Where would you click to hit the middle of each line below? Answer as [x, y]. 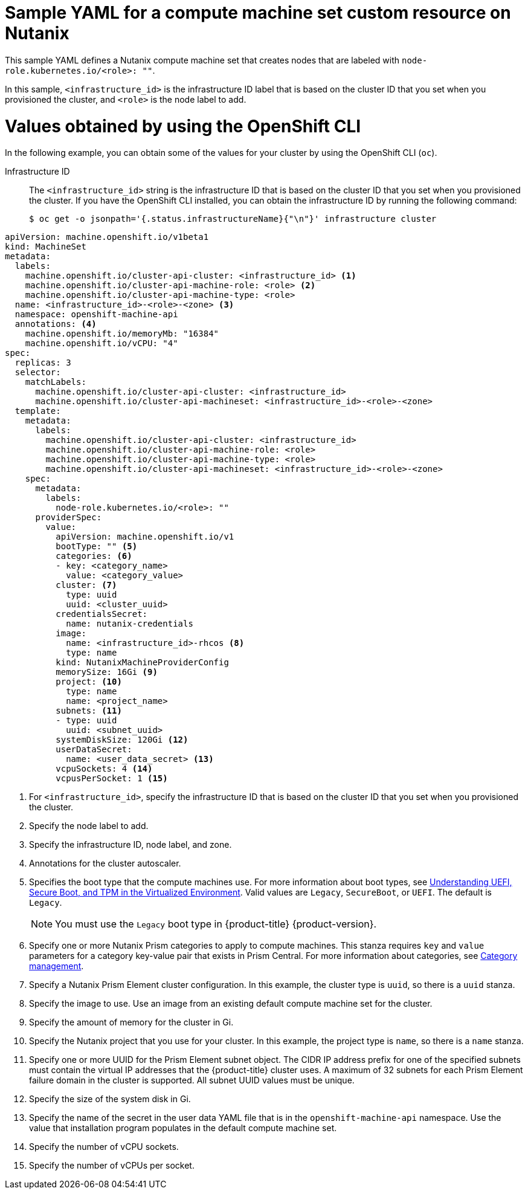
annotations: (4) [56, 324]
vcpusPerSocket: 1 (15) [112, 779]
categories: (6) [94, 556]
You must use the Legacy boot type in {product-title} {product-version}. [216, 924]
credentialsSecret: [102, 614]
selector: [38, 373]
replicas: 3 [43, 363]
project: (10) [89, 682]
